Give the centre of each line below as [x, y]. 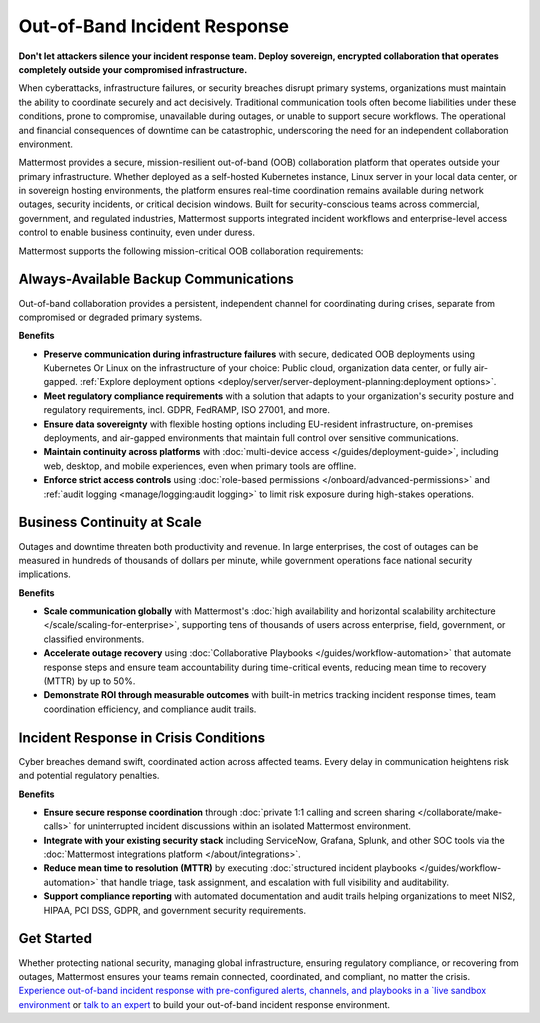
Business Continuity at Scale [110, 522]
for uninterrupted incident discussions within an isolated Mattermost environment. [242, 826]
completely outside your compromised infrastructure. [133, 69]
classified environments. [94, 639]
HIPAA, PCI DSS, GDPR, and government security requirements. [175, 910]
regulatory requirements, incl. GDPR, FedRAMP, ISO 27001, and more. [186, 410]
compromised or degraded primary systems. [110, 317]
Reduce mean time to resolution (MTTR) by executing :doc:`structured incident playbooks [230, 868]
